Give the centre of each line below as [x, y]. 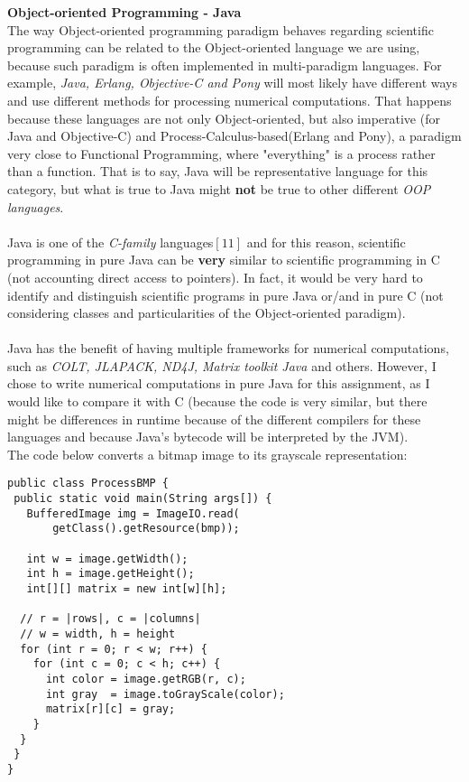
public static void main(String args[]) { [143, 499]
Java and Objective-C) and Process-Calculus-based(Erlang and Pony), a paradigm [234, 136]
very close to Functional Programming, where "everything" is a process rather [221, 153]
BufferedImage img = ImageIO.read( [133, 513]
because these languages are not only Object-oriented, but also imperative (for [224, 118]
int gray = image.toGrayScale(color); [165, 694]
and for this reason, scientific [326, 242]
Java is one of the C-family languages [110, 242]
